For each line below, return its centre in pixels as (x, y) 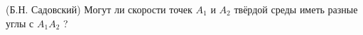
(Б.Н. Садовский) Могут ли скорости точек (99, 9)
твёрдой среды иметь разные (296, 9)
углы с (20, 23)
